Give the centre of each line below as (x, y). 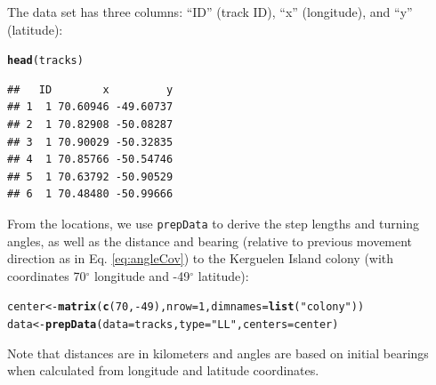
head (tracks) (45, 61)
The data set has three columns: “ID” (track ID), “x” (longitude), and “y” (210, 12)
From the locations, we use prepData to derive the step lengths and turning (214, 223)
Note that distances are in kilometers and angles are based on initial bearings (218, 353)
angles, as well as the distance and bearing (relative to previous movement (210, 241)
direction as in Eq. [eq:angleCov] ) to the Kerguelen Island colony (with (201, 258)
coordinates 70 (47, 275)
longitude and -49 (142, 275)
